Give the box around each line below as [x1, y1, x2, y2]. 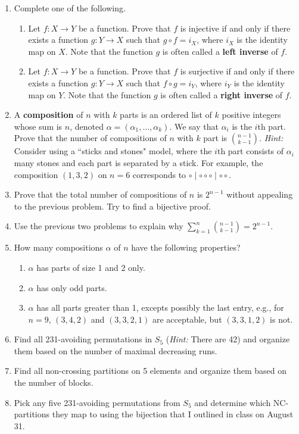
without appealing [226, 188, 293, 201]
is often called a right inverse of [160, 88, 283, 101]
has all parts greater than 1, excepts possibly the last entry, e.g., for [36, 301, 284, 314]
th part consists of [217, 145, 284, 157]
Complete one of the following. [14, 2, 126, 14]
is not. [270, 313, 293, 325]
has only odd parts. [36, 281, 107, 294]
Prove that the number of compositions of [14, 132, 167, 144]
